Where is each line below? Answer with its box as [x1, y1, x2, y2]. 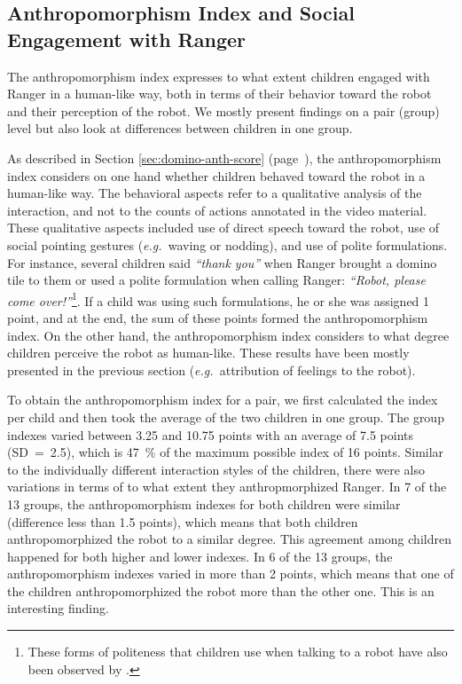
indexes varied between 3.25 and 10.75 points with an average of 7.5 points [7, 425, 414, 444]
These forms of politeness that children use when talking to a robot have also [27, 642, 448, 661]
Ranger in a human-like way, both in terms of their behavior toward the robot [7, 84, 432, 103]
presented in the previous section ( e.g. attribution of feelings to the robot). [7, 360, 416, 379]
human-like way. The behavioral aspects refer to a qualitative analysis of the [7, 184, 422, 202]
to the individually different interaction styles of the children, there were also [7, 460, 425, 478]
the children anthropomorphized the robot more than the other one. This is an [7, 581, 435, 600]
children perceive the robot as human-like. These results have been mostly [7, 343, 410, 362]
